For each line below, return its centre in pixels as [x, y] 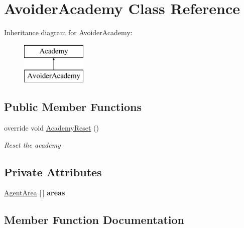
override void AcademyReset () [51, 128]
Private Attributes [53, 172]
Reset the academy [32, 144]
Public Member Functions [73, 107]
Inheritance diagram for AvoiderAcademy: [68, 32]
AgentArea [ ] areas [35, 193]
